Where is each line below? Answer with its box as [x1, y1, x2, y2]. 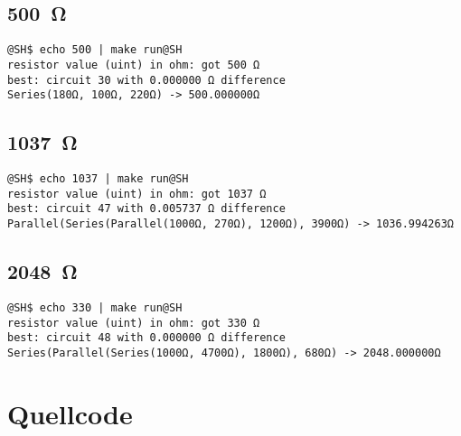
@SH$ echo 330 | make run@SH [7, 301, 183, 314]
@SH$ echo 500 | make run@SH [7, 43, 183, 57]
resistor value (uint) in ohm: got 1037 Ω [7, 187, 267, 200]
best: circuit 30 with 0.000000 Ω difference [7, 73, 286, 87]
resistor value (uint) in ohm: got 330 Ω [7, 316, 260, 329]
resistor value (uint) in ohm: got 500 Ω [7, 58, 260, 71]
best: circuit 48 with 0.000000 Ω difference [7, 331, 286, 345]
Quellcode [7, 394, 133, 431]
